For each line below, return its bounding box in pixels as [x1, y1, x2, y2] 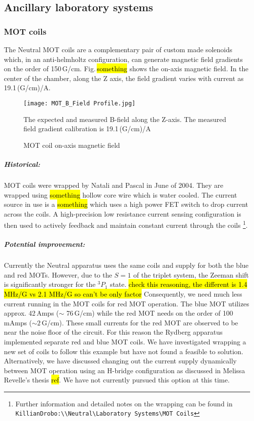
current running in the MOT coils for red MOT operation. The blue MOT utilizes [4, 298, 250, 308]
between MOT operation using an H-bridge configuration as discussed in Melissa [4, 365, 245, 375]
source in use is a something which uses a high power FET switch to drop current [4, 199, 249, 209]
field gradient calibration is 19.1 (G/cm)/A [23, 123, 151, 134]
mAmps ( [4, 317, 32, 327]
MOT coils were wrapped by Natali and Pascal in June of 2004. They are [4, 180, 224, 190]
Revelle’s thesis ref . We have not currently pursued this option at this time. [4, 375, 230, 385]
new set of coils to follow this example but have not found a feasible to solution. [4, 346, 243, 356]
